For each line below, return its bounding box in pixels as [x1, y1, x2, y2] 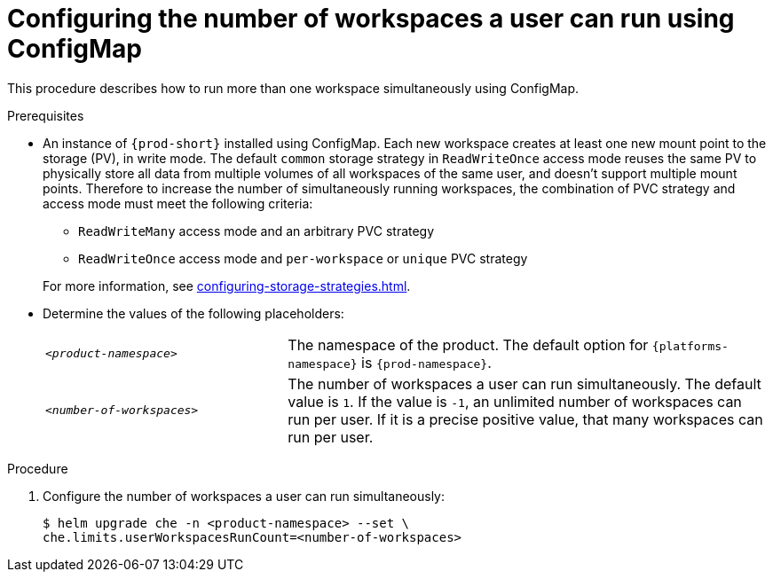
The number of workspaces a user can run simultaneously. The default [288, 374, 761, 393]
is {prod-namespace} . [361, 353, 492, 372]
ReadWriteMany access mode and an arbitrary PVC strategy [78, 223, 435, 239]
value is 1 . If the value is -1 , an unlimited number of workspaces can [288, 392, 742, 411]
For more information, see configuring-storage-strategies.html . [43, 278, 411, 293]
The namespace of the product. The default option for [288, 335, 649, 354]
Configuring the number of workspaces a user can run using [7, 4, 735, 34]
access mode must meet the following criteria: [43, 195, 313, 211]
